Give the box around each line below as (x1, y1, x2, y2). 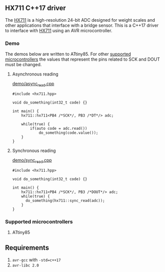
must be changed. (5, 62, 42, 68)
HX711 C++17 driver (5, 4, 66, 12)
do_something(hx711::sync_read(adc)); (25, 198, 105, 203)
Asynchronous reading (12, 71, 58, 77)
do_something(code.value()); (38, 130, 98, 135)
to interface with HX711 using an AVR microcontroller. (5, 27, 112, 34)
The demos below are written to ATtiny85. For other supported (5, 51, 131, 57)
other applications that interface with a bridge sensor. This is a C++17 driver (5, 22, 159, 28)
